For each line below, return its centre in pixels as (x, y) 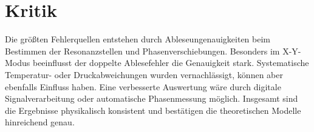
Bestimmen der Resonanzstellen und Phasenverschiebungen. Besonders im (142, 51)
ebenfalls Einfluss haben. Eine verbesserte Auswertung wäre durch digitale (143, 86)
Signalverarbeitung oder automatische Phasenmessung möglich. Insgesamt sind (152, 98)
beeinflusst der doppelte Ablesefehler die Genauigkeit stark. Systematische (171, 63)
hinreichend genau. (40, 122)
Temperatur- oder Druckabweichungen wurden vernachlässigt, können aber (144, 74)
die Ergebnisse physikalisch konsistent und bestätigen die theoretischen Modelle (153, 110)
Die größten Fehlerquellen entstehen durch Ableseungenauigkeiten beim (138, 39)
